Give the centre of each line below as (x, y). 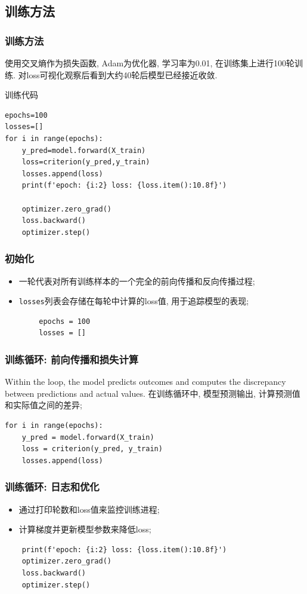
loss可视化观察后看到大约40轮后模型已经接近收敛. (122, 74)
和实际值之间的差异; (44, 405)
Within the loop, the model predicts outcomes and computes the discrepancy (145, 382)
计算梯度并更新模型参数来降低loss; (85, 529)
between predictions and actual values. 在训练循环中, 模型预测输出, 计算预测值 (153, 393)
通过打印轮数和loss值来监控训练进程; (89, 509)
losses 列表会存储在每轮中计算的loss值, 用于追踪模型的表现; (134, 301)
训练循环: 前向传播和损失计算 (72, 359)
